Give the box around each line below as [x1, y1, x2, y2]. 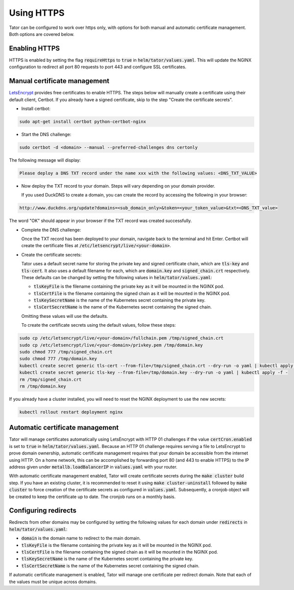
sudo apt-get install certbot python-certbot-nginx [19, 118, 147, 124]
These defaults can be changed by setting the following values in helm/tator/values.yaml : [21, 274, 213, 280]
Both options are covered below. [9, 31, 74, 37]
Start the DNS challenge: [21, 131, 72, 137]
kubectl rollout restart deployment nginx [19, 409, 123, 415]
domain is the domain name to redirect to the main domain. [21, 535, 141, 541]
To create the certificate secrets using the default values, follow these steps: [21, 322, 176, 328]
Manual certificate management [9, 77, 110, 85]
